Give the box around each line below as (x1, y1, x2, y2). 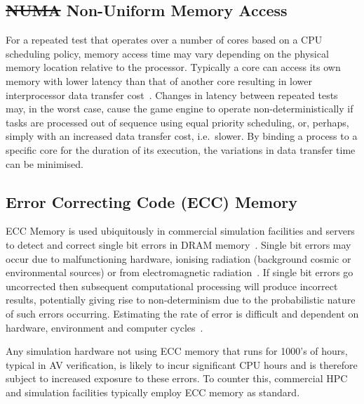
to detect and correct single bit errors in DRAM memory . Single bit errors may (6, 237, 351, 252)
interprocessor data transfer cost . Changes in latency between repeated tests (6, 87, 338, 102)
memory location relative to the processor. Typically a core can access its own (6, 60, 341, 74)
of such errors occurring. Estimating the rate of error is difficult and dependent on (6, 306, 359, 320)
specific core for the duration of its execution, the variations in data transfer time (6, 142, 356, 157)
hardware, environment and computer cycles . (6, 320, 203, 334)
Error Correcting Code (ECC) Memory (6, 190, 297, 212)
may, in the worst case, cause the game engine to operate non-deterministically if (6, 101, 353, 116)
